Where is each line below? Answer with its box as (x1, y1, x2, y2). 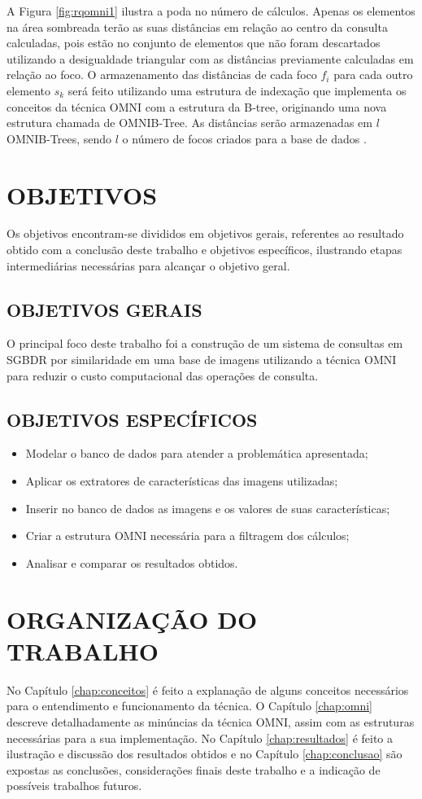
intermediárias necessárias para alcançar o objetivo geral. (7, 257, 290, 274)
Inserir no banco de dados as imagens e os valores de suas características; (25, 499, 390, 516)
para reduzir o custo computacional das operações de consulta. (7, 367, 319, 384)
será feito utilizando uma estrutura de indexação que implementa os (67, 81, 407, 99)
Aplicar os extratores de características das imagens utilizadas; (25, 472, 338, 489)
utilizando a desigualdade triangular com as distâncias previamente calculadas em (7, 50, 414, 67)
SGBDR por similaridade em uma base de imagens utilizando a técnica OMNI (7, 351, 397, 368)
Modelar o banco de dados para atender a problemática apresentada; (25, 445, 368, 462)
